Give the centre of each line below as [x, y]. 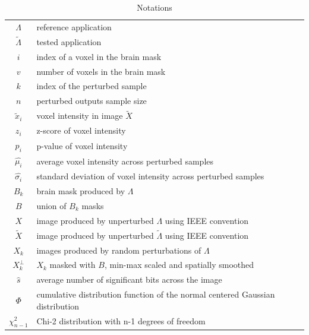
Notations [154, 7]
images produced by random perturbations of [119, 250]
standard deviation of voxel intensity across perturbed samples [150, 176]
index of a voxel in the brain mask [99, 56]
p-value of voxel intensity [82, 145]
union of [51, 205]
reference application [74, 26]
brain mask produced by [81, 190]
